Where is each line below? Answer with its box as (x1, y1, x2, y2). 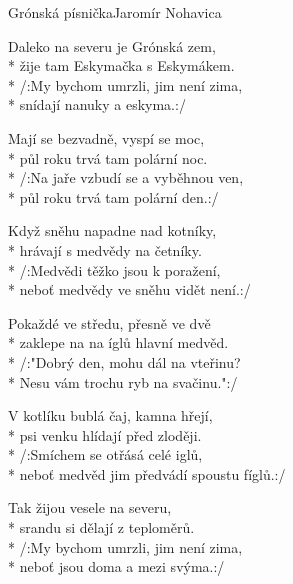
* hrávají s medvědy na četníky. (8, 239, 202, 260)
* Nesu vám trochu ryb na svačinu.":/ (8, 371, 238, 392)
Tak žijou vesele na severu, (8, 497, 172, 518)
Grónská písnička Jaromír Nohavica (8, 2, 222, 22)
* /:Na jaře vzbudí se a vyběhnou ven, (8, 167, 244, 188)
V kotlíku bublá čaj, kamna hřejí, (8, 405, 213, 426)
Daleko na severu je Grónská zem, (8, 35, 216, 56)
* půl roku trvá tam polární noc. (8, 147, 208, 168)
